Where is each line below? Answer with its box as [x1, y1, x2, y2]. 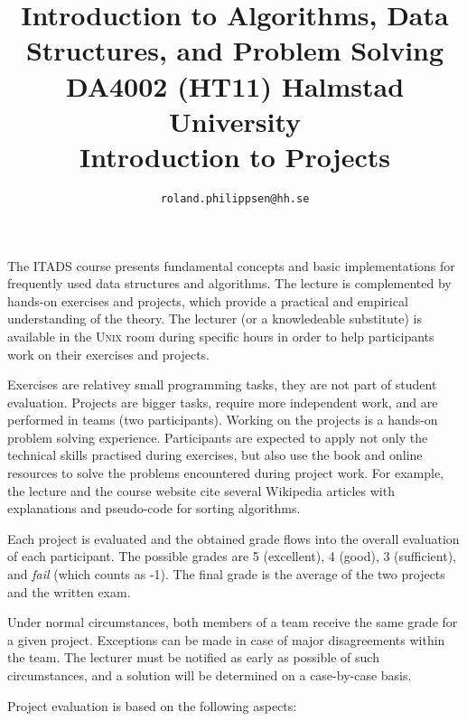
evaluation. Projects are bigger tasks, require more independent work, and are [7, 392, 438, 411]
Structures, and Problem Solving [25, 32, 444, 69]
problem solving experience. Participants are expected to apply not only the [7, 427, 428, 446]
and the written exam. [7, 582, 131, 601]
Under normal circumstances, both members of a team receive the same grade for [7, 613, 458, 632]
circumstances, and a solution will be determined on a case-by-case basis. [7, 666, 412, 684]
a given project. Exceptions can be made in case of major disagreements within [7, 630, 445, 649]
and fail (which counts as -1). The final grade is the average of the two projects [7, 565, 445, 584]
